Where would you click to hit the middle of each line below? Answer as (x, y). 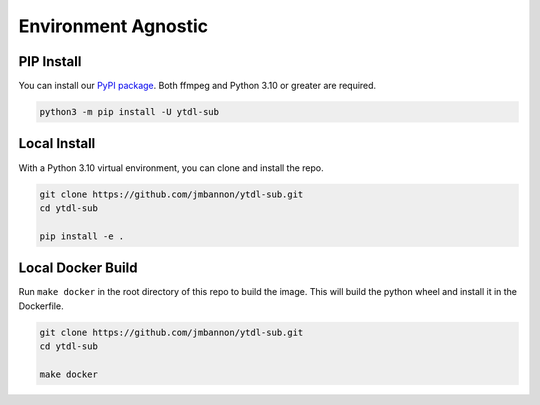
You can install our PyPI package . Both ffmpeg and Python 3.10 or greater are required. (197, 86)
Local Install (57, 143)
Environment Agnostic (113, 26)
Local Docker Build (78, 268)
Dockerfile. (41, 306)
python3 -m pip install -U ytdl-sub (129, 112)
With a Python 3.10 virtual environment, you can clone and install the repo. (171, 167)
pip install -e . (82, 236)
